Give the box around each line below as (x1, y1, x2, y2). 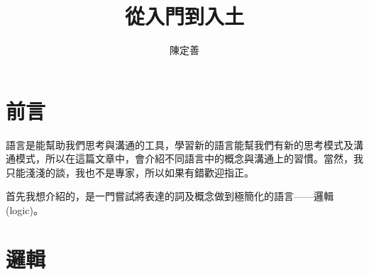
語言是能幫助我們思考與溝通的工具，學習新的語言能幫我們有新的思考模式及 (6, 137, 353, 152)
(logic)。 (6, 203, 43, 218)
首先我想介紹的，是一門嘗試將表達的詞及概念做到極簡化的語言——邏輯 (6, 189, 334, 203)
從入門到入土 (124, 1, 244, 30)
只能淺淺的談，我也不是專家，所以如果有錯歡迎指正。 (6, 164, 254, 179)
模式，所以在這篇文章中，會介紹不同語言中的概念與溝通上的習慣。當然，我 (15, 151, 363, 166)
